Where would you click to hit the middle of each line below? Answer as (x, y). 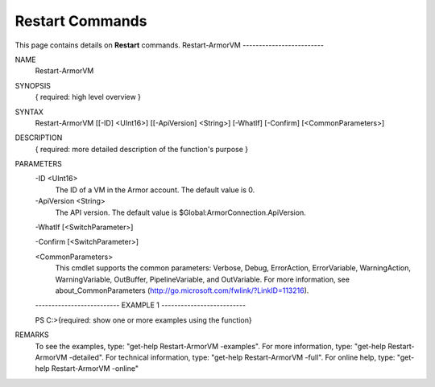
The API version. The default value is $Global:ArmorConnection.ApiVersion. (180, 212)
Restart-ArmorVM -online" (95, 368)
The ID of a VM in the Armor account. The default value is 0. (155, 190)
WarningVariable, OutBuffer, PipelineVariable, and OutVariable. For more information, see (203, 279)
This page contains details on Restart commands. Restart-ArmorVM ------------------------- (169, 45)
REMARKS (32, 335)
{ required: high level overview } (88, 97)
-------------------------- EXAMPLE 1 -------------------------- (140, 305)
